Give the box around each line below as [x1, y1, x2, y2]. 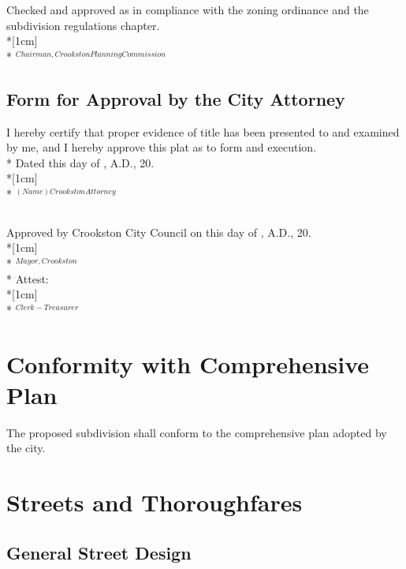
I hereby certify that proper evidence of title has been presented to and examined [6, 123, 400, 140]
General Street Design [6, 540, 192, 564]
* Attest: [6, 270, 49, 286]
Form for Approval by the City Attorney [6, 86, 345, 110]
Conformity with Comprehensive [6, 347, 370, 380]
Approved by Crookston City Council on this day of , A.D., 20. [6, 223, 311, 240]
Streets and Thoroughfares [6, 486, 303, 518]
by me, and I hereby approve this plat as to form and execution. [6, 139, 317, 155]
